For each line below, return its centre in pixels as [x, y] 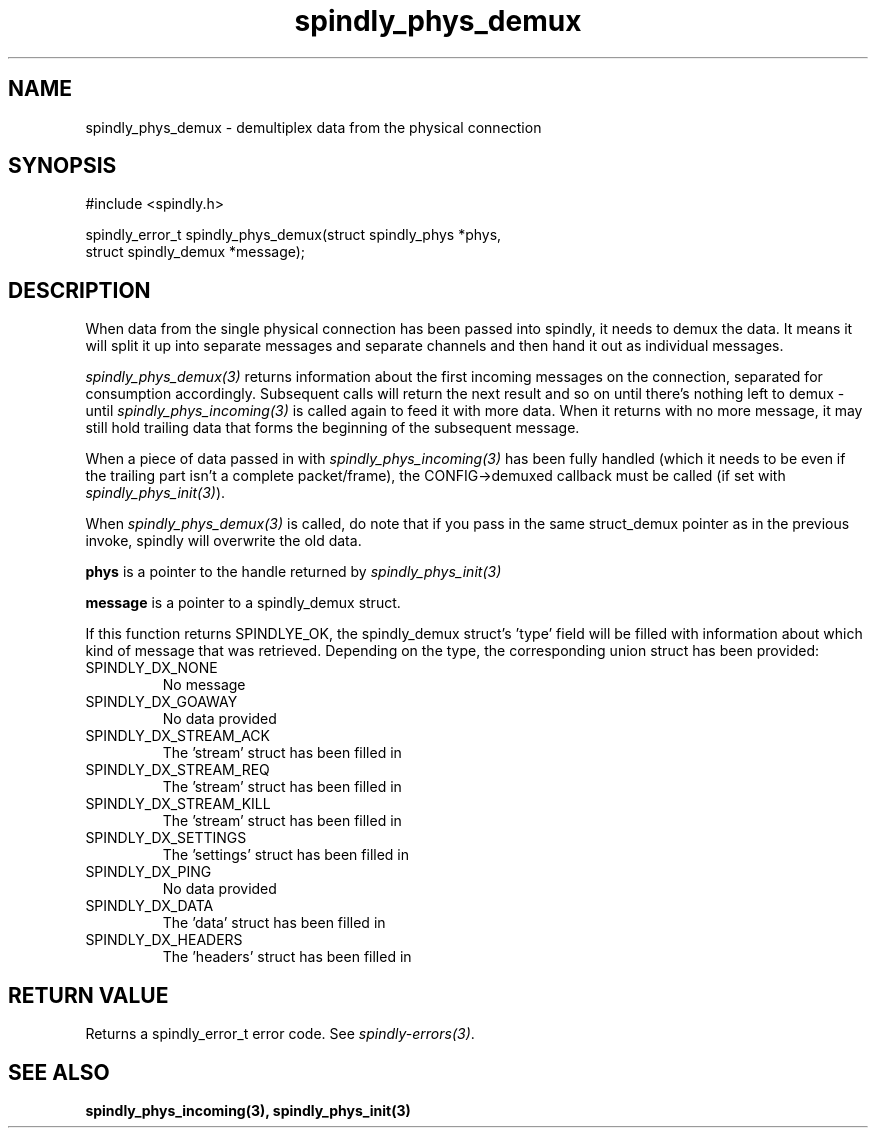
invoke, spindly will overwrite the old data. [223, 541]
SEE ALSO [59, 1072]
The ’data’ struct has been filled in [274, 923]
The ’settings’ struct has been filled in [286, 855]
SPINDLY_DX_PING [148, 872]
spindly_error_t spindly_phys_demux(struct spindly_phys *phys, [293, 235]
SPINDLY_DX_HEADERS [164, 940]
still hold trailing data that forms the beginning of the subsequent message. [332, 428]
